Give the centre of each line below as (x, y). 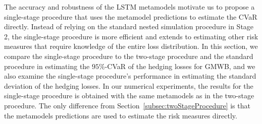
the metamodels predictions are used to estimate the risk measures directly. (121, 115)
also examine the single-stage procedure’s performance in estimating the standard (130, 76)
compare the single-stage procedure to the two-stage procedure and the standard (129, 56)
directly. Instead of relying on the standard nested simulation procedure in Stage (129, 26)
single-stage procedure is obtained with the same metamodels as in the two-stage (129, 96)
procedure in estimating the (47, 66)
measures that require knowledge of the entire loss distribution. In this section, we (131, 46)
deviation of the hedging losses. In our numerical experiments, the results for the (129, 85)
